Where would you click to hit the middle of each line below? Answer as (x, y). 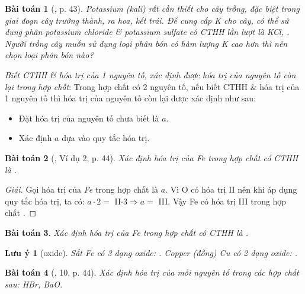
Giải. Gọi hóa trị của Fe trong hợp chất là (82, 189)
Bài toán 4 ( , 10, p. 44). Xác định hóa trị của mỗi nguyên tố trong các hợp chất (152, 272)
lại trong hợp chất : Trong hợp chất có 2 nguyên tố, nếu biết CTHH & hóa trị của (152, 86)
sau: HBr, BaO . (34, 284)
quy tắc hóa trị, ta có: (45, 201)
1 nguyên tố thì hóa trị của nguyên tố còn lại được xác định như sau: (131, 98)
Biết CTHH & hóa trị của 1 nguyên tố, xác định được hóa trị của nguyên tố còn (150, 74)
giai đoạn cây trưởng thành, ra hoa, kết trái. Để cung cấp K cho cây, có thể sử (147, 20)
